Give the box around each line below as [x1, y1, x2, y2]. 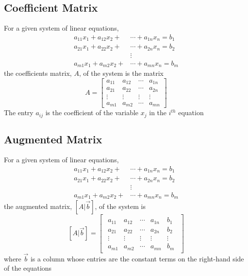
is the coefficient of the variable [45, 107, 139, 118]
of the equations [4, 263, 52, 273]
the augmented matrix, [4, 201, 72, 211]
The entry [4, 107, 33, 118]
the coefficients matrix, [4, 68, 72, 78]
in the [149, 107, 167, 118]
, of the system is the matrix [79, 68, 164, 78]
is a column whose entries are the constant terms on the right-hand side [30, 253, 244, 263]
